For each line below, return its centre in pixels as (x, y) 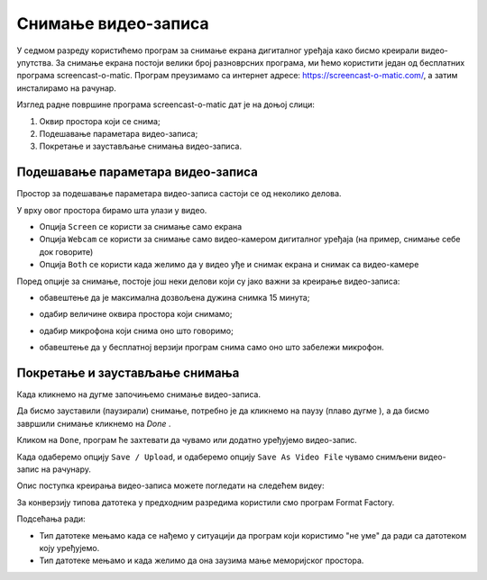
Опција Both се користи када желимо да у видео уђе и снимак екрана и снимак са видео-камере (229, 265)
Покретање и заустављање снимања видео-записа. (141, 146)
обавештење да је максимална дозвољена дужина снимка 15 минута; (175, 297)
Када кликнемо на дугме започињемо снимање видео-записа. (139, 394)
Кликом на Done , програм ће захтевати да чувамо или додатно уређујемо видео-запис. (187, 440)
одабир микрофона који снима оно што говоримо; (136, 331)
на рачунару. (66, 469)
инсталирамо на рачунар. (66, 88)
